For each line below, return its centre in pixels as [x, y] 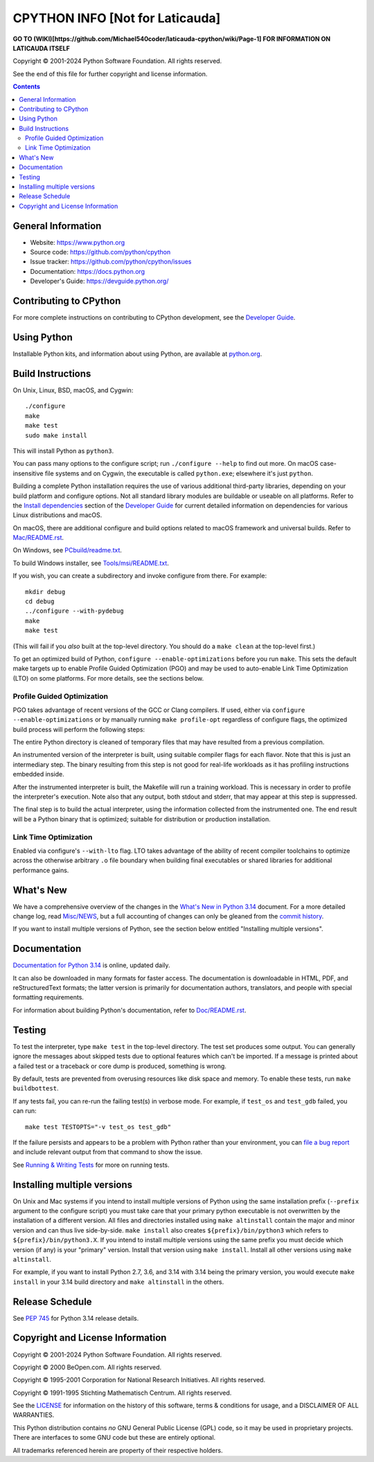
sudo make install [56, 435]
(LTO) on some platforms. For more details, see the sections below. [108, 678]
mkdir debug [45, 592]
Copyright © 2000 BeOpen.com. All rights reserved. [87, 1367]
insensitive [28, 473]
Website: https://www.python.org [78, 242]
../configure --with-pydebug [74, 611]
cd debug [40, 602]
